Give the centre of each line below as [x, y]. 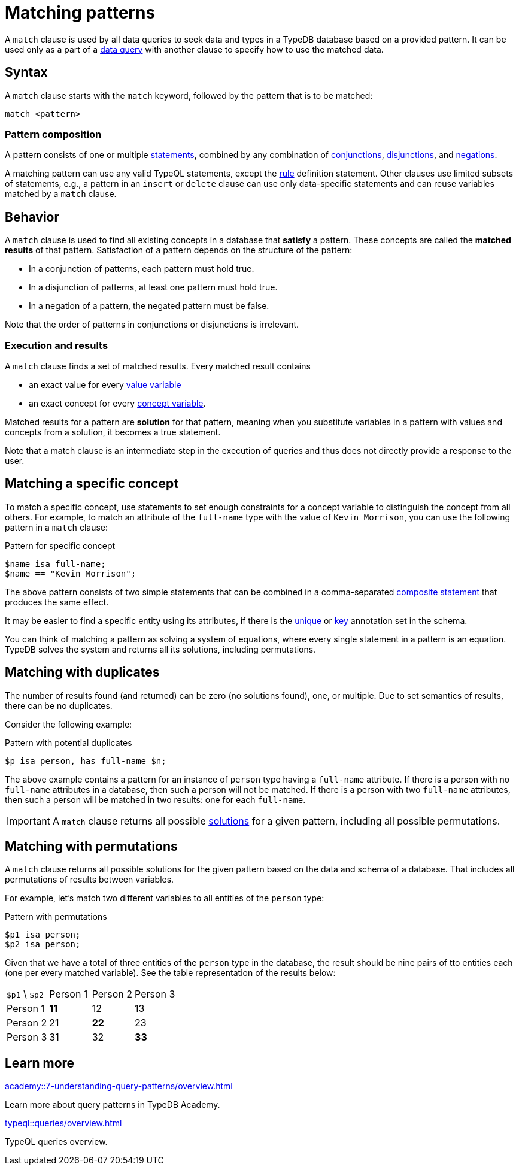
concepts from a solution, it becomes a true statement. [113, 432]
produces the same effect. [57, 602]
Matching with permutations [91, 847]
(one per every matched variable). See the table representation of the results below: [170, 973]
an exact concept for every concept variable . [117, 403]
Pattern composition [53, 134]
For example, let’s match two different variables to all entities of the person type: [165, 898]
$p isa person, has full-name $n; [86, 761]
